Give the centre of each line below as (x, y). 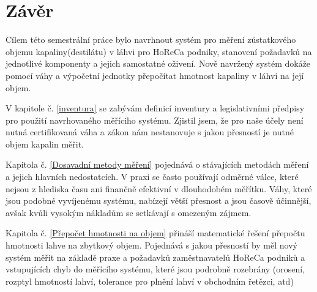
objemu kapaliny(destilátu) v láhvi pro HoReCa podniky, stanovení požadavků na (159, 51)
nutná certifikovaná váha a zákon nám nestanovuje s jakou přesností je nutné (150, 132)
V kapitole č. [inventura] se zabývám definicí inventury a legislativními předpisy (155, 108)
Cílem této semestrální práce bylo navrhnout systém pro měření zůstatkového (151, 39)
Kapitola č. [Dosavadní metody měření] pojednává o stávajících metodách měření (157, 164)
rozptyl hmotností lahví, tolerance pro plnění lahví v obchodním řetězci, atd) (150, 281)
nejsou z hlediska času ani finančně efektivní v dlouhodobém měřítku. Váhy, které (159, 188)
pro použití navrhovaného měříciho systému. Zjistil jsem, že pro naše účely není (155, 120)
